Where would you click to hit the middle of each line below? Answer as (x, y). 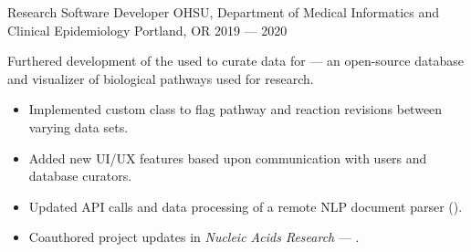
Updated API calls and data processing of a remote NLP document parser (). (246, 206)
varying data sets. (78, 126)
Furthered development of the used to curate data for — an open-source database (235, 61)
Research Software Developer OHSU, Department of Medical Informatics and (224, 12)
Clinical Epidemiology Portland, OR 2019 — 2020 (147, 30)
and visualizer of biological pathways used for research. (161, 78)
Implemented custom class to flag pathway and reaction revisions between (235, 109)
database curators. (80, 176)
